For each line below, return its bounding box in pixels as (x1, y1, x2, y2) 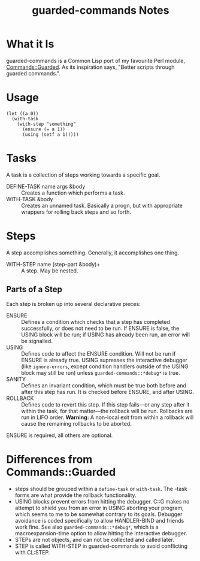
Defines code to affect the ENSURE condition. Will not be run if (21, 350, 176, 357)
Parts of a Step (6, 284, 63, 295)
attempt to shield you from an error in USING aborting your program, (14, 504, 184, 511)
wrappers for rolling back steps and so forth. (21, 208, 132, 216)
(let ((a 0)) (6, 110, 39, 117)
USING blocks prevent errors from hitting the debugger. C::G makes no (14, 498, 190, 505)
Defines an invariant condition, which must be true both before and (21, 381, 187, 389)
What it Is (6, 37, 54, 51)
